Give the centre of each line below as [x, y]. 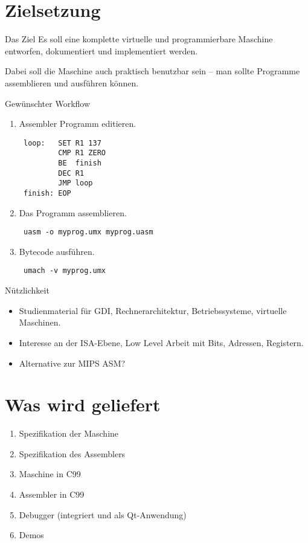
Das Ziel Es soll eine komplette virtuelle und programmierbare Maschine [139, 39]
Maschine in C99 [50, 474]
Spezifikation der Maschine [69, 433]
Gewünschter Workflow [48, 103]
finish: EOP [47, 193]
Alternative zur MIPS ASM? [72, 363]
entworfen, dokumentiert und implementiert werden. [101, 50]
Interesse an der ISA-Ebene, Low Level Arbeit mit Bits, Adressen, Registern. [161, 342]
